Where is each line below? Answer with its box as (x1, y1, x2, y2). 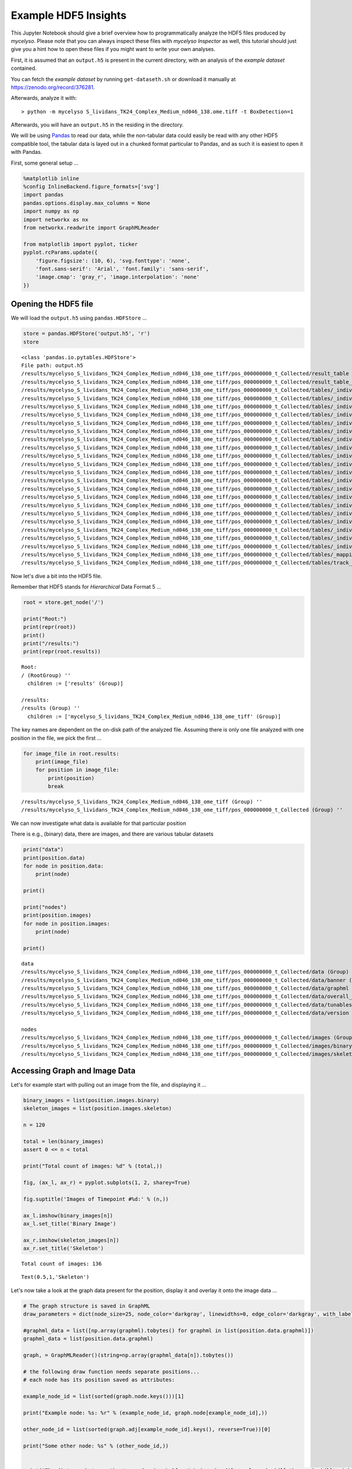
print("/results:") (23, 640, 79, 647)
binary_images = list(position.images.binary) (23, 1097, 160, 1104)
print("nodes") (23, 904, 67, 910)
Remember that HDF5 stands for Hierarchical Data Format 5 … (11, 583, 161, 591)
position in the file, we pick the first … (11, 734, 102, 742)
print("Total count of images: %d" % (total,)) (23, 1163, 163, 1169)
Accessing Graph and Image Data (11, 1066, 136, 1075)
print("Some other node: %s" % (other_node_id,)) (23, 1443, 169, 1449)
